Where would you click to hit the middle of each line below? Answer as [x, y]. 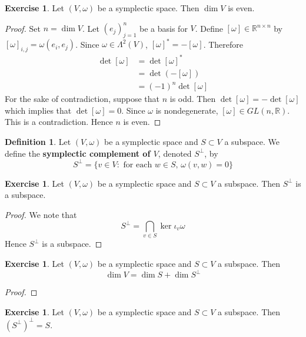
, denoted [175, 153]
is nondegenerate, [187, 110]
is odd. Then [193, 99]
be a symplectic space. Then [148, 8]
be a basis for [164, 28]
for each [138, 165]
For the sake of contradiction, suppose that [82, 99]
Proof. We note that [41, 214]
